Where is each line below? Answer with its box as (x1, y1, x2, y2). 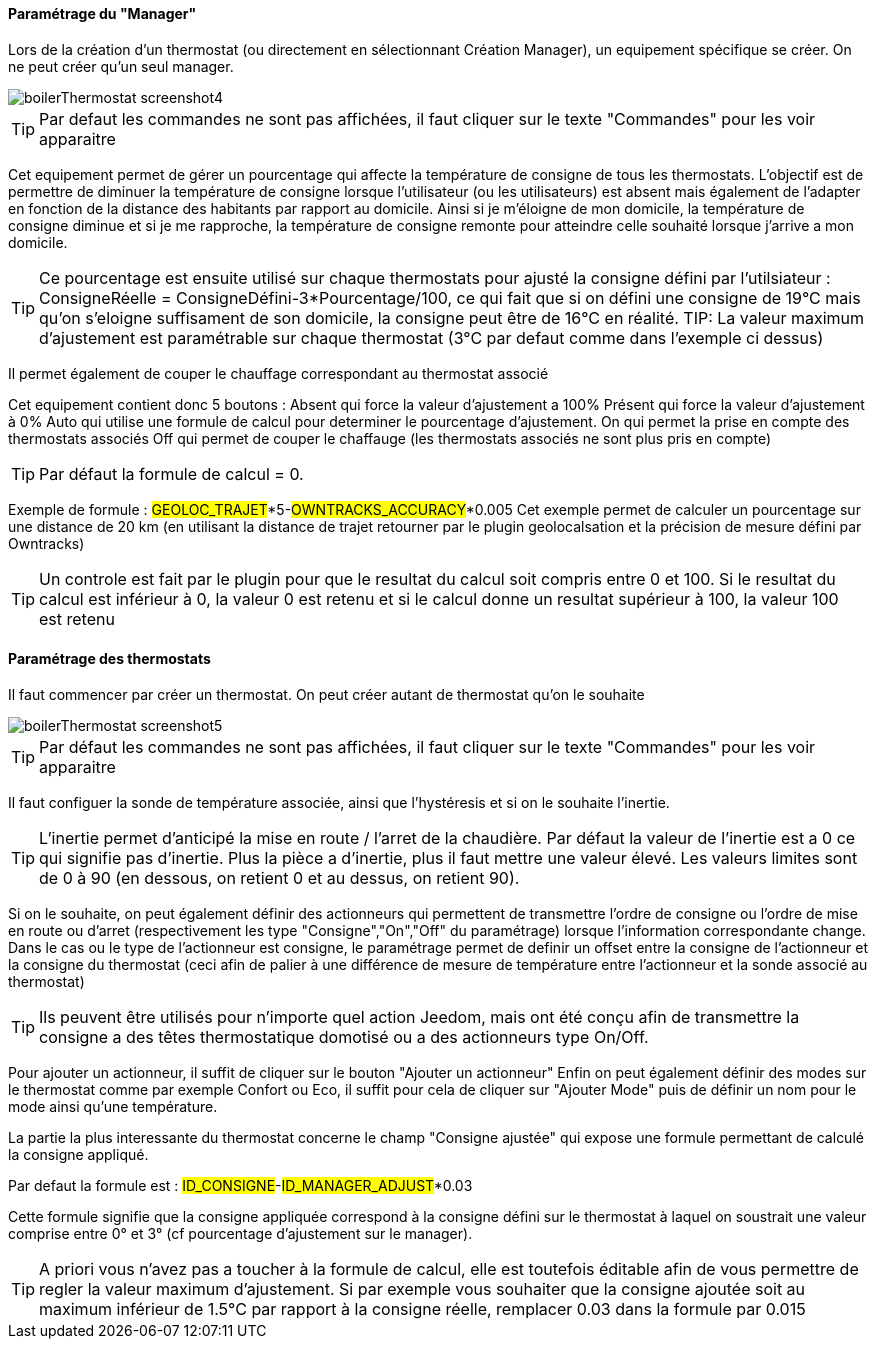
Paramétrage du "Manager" (8, 5, 197, 22)
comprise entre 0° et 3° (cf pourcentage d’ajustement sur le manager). (8, 1224, 473, 1242)
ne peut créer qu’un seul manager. (8, 57, 234, 75)
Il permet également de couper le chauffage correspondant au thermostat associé (8, 364, 549, 382)
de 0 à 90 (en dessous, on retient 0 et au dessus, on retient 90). (39, 867, 520, 888)
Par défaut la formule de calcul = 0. (39, 463, 304, 484)
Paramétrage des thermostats (8, 650, 211, 668)
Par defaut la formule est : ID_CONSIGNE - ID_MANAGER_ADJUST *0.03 (8, 1176, 473, 1194)
